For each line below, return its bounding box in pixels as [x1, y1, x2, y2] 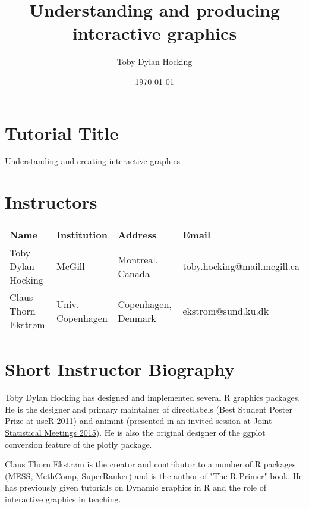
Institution [56, 228, 108, 242]
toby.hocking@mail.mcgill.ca [182, 259, 299, 274]
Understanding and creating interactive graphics [5, 155, 181, 167]
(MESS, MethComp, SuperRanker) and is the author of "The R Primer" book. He [5, 469, 303, 482]
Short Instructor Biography [5, 357, 235, 381]
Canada [118, 266, 150, 280]
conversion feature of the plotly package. [5, 438, 152, 450]
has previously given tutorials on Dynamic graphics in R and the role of [5, 481, 266, 494]
